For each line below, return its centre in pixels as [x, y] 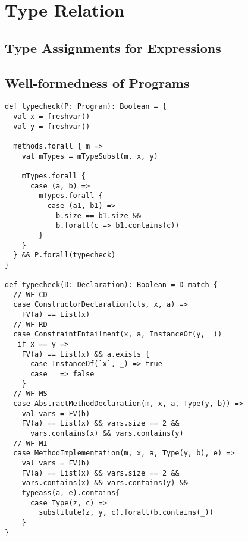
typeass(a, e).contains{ [71, 493]
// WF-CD [30, 295]
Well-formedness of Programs [97, 82]
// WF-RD [30, 324]
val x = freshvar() [52, 117]
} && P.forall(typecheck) [65, 255]
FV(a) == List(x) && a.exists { [86, 354]
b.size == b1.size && [98, 216]
